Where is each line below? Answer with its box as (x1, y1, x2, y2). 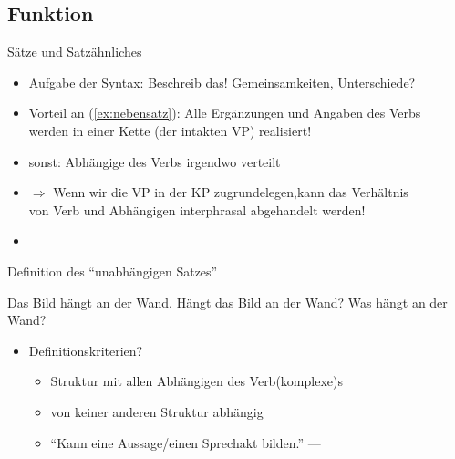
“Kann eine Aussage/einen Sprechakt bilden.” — (50, 433, 321, 452)
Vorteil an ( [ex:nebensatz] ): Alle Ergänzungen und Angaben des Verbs (28, 103, 421, 122)
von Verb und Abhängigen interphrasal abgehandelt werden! (28, 200, 366, 219)
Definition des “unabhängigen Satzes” (7, 261, 218, 280)
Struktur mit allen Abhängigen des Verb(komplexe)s (50, 371, 343, 391)
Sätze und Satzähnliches (7, 42, 142, 61)
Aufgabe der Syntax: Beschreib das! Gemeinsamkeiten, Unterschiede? (28, 72, 416, 91)
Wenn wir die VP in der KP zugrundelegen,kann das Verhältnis (53, 183, 408, 202)
